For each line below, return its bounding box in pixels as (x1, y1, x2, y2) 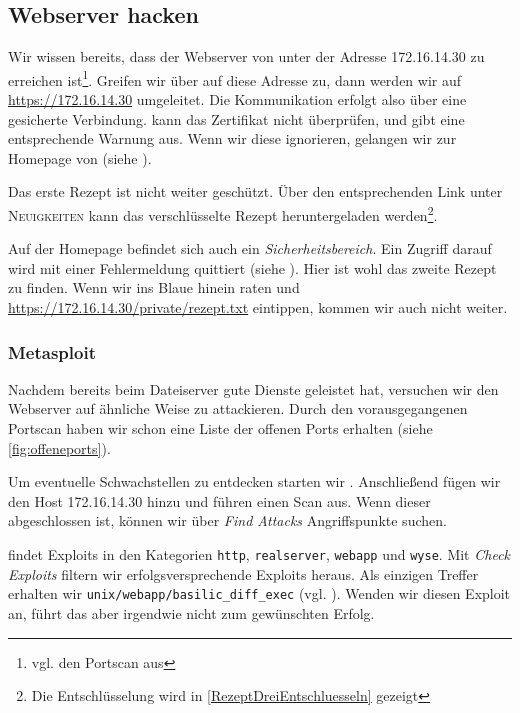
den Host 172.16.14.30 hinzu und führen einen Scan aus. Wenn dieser (8, 490, 431, 511)
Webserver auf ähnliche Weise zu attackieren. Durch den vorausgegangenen (8, 398, 468, 419)
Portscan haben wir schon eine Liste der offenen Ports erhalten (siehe (8, 418, 433, 439)
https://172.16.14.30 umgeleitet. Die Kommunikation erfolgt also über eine (8, 89, 467, 110)
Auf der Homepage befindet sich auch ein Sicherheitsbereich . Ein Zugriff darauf (8, 238, 492, 259)
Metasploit (8, 339, 96, 364)
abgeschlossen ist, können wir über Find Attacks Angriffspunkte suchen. (8, 510, 447, 531)
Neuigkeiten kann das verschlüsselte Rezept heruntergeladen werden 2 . (8, 202, 438, 225)
